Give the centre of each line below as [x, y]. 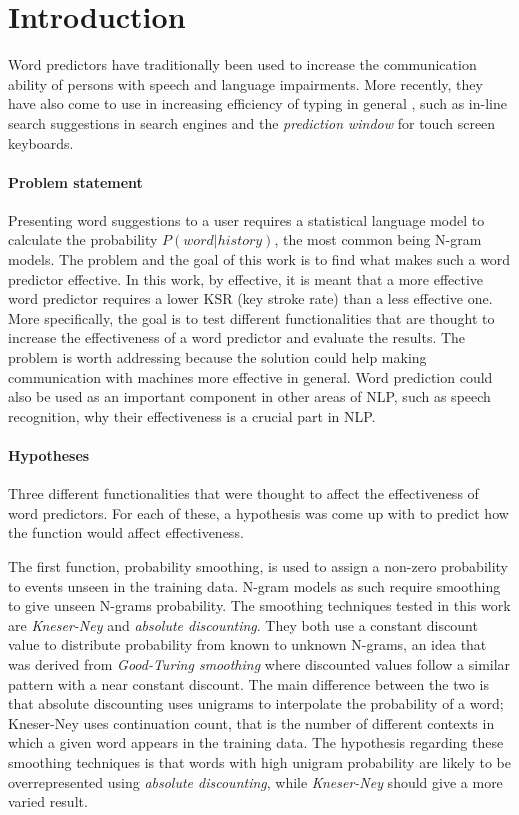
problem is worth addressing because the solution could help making [217, 357]
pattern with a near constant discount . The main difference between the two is [248, 683]
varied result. [48, 801]
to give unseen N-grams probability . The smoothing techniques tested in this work [259, 605]
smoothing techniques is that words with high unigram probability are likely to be [259, 761]
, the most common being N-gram [378, 239]
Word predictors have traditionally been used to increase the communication [242, 64]
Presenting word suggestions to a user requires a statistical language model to [246, 219]
